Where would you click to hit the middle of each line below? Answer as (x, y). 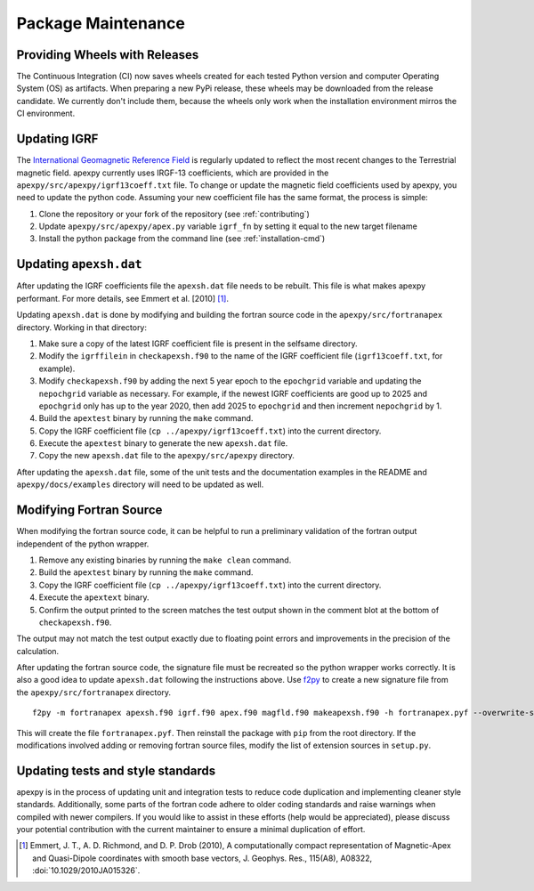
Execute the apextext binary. (94, 597)
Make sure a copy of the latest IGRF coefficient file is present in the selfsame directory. (198, 344)
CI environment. (46, 113)
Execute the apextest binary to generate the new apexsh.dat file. (163, 443)
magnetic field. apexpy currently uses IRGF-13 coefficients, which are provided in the (173, 173)
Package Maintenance (101, 23)
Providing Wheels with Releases (108, 55)
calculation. (38, 651)
